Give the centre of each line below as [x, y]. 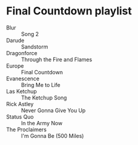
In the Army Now [42, 123]
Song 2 [30, 34]
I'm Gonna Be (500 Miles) [53, 135]
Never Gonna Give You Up [53, 110]
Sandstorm [35, 47]
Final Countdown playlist [69, 11]
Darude [16, 40]
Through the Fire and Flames [57, 59]
